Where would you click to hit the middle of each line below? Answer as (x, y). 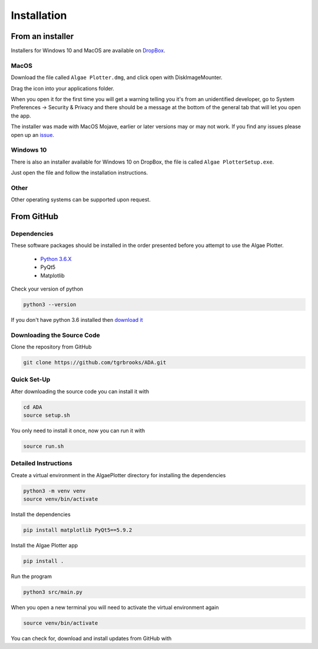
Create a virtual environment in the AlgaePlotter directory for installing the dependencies (118, 475)
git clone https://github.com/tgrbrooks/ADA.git (95, 363)
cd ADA (33, 407)
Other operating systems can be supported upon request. (81, 200)
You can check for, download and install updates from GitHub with (91, 638)
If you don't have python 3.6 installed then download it (77, 319)
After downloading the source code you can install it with (80, 391)
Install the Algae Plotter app (44, 546)
